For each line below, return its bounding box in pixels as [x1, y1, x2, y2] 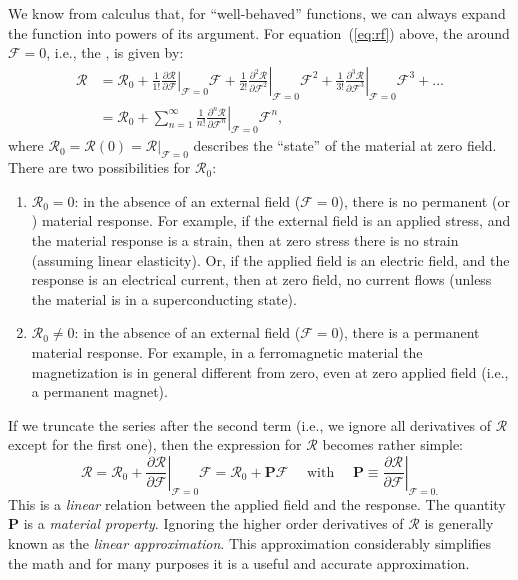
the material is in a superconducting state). [31, 288, 297, 309]
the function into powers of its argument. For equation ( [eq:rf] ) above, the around [8, 22, 510, 43]
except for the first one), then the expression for [8, 434, 302, 455]
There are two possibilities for [8, 157, 191, 178]
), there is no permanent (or [338, 190, 510, 211]
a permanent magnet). [31, 381, 168, 402]
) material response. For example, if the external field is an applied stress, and [31, 210, 511, 231]
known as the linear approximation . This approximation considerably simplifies [8, 532, 492, 553]
